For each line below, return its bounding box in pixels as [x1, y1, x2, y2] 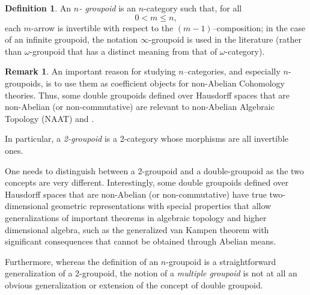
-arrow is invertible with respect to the [31, 21, 174, 34]
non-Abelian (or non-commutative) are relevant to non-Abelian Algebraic [5, 100, 275, 113]
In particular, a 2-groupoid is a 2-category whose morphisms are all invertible [5, 132, 289, 145]
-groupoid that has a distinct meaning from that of [29, 44, 217, 57]
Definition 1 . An [5, 2, 71, 14]
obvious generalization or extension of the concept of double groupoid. [5, 278, 263, 291]
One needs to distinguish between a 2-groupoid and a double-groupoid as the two [5, 164, 304, 177]
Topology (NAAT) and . [5, 112, 94, 124]
